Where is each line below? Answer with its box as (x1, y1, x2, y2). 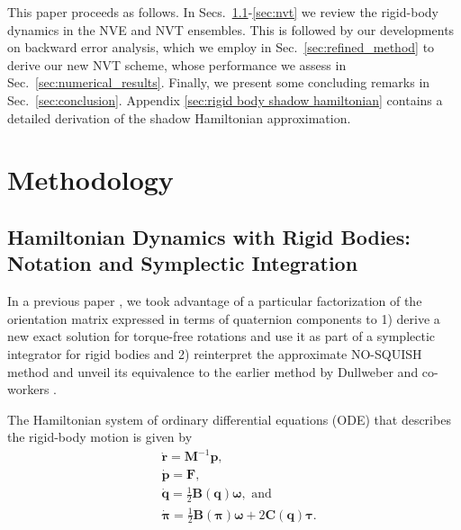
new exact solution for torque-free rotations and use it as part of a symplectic (7, 327, 436, 346)
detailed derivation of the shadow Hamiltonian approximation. (7, 108, 351, 127)
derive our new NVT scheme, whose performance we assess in (7, 55, 347, 74)
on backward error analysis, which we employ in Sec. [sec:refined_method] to (7, 38, 435, 57)
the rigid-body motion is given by (7, 427, 193, 446)
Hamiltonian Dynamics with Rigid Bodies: (7, 222, 411, 250)
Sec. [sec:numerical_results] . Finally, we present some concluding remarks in (7, 73, 430, 92)
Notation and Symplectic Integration (7, 249, 358, 277)
